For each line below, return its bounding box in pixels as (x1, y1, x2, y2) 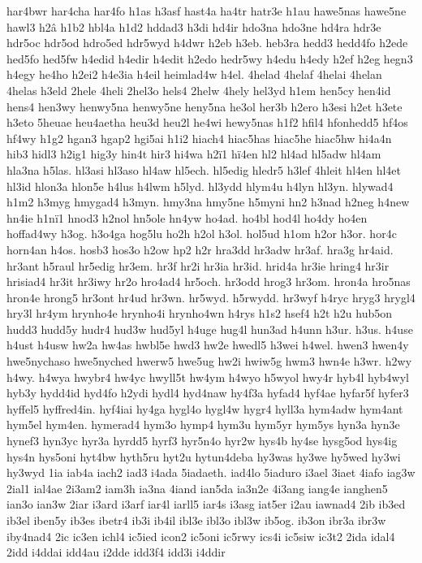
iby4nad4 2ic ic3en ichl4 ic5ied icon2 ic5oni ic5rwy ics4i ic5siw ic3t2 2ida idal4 (6, 527, 395, 544)
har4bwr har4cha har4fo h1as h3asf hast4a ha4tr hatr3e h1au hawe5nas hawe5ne (6, 2, 407, 19)
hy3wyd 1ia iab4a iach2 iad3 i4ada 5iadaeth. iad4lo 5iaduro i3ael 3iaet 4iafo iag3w (6, 464, 416, 481)
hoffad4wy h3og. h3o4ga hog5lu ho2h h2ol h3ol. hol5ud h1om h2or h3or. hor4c (6, 225, 397, 242)
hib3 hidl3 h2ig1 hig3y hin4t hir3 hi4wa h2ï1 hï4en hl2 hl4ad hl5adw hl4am (6, 145, 381, 162)
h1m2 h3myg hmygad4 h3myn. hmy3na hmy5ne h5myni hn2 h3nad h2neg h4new (6, 193, 410, 210)
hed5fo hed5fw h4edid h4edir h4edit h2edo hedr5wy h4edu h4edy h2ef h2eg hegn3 (6, 50, 413, 67)
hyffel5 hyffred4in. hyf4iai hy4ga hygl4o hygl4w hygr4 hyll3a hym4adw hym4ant (6, 400, 403, 417)
